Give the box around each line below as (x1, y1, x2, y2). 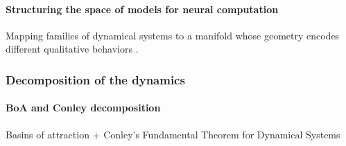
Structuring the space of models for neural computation (6, 1, 279, 16)
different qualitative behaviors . (6, 42, 139, 56)
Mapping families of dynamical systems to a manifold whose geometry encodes (6, 28, 340, 42)
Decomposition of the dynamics (6, 71, 185, 88)
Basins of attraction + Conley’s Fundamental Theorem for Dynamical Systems (6, 127, 340, 141)
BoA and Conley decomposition (6, 100, 161, 115)
